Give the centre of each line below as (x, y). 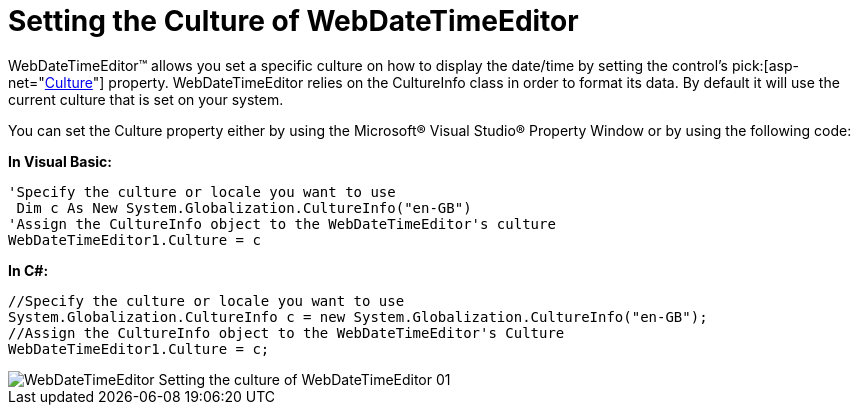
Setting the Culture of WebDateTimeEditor (293, 21)
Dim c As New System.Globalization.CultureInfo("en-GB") (244, 207)
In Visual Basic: (60, 161)
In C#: (28, 270)
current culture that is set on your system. (146, 99)
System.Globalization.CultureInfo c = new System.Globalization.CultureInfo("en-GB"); (358, 316)
